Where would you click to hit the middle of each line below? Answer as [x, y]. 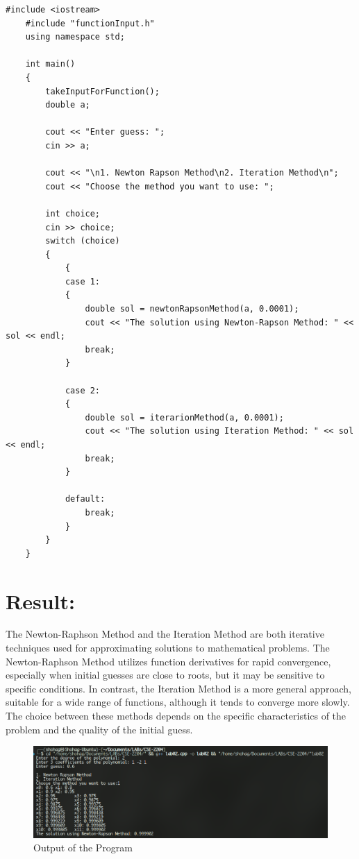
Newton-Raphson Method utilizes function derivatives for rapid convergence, [168, 661]
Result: [40, 601]
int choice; [73, 213]
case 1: [83, 281]
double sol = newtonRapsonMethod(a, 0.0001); [192, 309]
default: [85, 499]
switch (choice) [83, 241]
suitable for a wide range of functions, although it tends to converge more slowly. [178, 702]
